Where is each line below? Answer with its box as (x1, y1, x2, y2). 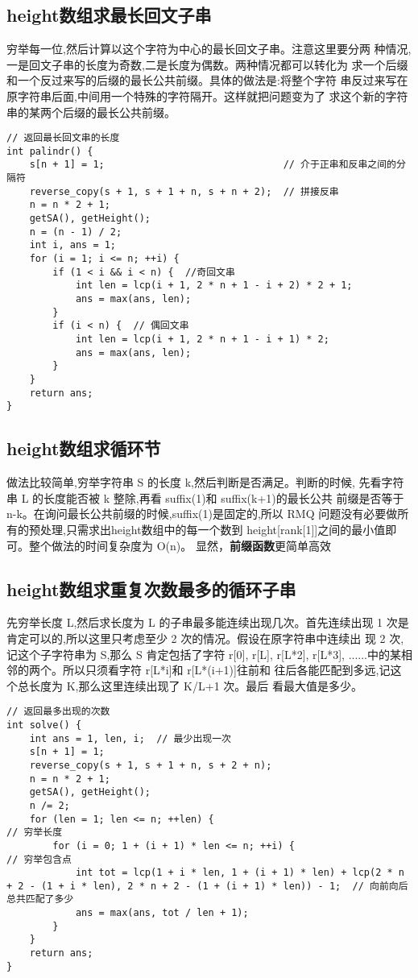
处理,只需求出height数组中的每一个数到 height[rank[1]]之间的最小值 (39, 520, 386, 537)
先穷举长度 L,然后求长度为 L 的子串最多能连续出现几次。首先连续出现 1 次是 (6, 614, 409, 631)
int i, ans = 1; (29, 239, 117, 251)
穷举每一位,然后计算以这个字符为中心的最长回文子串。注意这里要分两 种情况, (6, 40, 412, 57)
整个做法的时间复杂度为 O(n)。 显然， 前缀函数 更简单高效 (28, 537, 331, 553)
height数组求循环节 (6, 436, 161, 461)
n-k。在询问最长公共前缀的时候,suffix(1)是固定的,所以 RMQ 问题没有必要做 (6, 505, 398, 522)
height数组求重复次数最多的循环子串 (6, 576, 296, 601)
